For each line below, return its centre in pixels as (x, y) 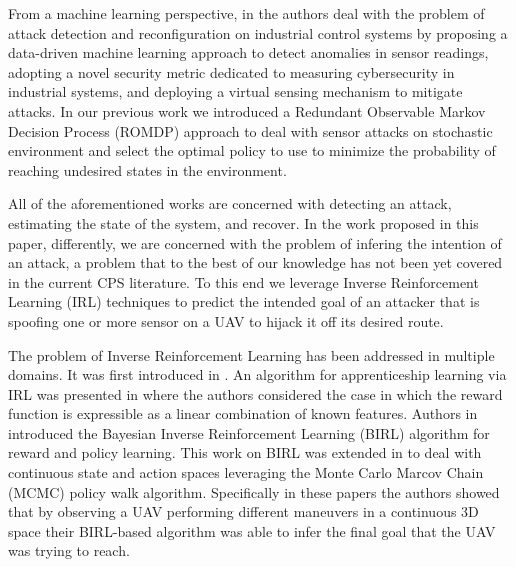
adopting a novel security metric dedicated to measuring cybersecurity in (231, 71)
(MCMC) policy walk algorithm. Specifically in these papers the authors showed (254, 491)
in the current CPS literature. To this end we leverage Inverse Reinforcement (243, 281)
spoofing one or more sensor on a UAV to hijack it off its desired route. (226, 320)
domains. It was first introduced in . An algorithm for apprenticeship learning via (257, 374)
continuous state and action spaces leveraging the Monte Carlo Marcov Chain (246, 472)
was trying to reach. (69, 550)
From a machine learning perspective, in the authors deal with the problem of (246, 13)
